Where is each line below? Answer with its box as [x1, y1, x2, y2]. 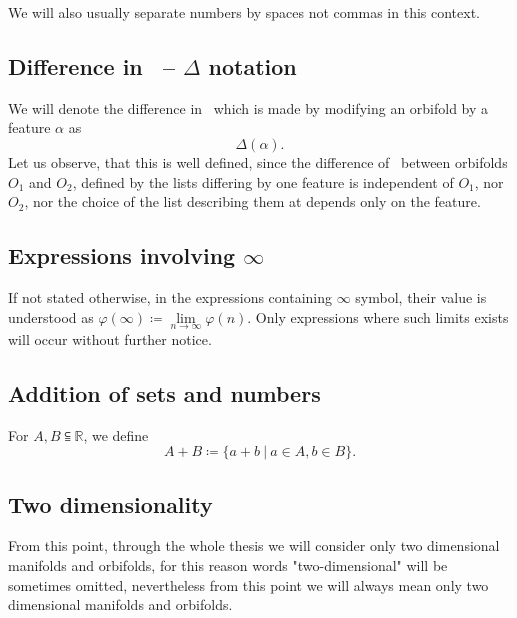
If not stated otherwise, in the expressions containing [8, 286, 333, 307]
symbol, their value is [355, 286, 487, 307]
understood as [8, 306, 94, 327]
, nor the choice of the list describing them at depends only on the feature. [24, 191, 481, 212]
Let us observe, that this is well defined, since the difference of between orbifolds [8, 151, 508, 172]
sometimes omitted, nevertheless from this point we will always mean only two [8, 574, 489, 595]
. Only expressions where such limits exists [247, 306, 509, 327]
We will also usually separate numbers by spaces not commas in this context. [8, 2, 480, 22]
